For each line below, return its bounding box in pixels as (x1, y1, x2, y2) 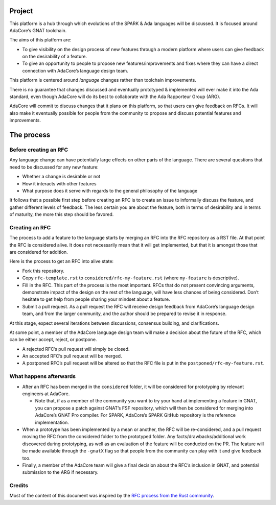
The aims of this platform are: (9, 37, 72, 43)
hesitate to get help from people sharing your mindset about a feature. (22, 296, 171, 302)
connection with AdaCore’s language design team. (22, 67, 128, 74)
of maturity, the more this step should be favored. (9, 211, 114, 218)
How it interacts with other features (22, 180, 97, 186)
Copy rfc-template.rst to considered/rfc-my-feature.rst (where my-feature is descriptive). (22, 275, 239, 281)
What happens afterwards (9, 373, 76, 380)
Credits (9, 482, 28, 489)
